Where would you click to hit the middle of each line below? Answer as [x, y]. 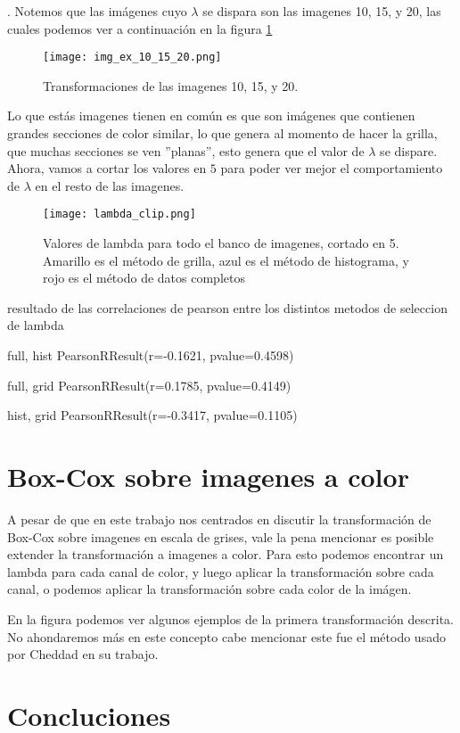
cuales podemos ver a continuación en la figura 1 [140, 28]
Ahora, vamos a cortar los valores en [107, 168]
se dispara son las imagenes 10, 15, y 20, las [322, 11]
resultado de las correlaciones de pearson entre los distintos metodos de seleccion [227, 307]
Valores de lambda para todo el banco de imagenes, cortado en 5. [221, 243]
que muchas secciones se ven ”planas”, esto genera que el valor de [186, 150]
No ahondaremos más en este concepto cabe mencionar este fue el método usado [226, 636]
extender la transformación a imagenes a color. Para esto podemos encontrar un [226, 554]
